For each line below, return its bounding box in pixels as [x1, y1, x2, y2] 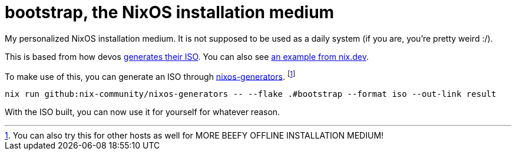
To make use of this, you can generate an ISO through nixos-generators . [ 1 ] [5, 69, 296, 82]
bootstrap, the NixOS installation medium [5, 2, 335, 22]
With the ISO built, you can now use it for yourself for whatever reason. [5, 107, 280, 117]
